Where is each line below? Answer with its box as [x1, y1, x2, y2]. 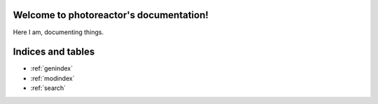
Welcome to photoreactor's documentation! [13, 9, 209, 21]
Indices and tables [13, 46, 95, 58]
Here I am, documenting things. [13, 28, 104, 36]
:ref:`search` [30, 84, 66, 92]
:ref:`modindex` [30, 74, 75, 82]
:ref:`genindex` [30, 64, 73, 73]
